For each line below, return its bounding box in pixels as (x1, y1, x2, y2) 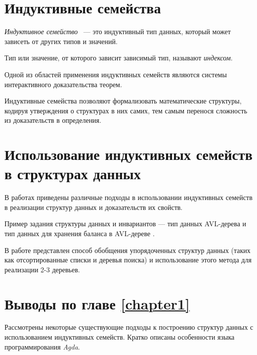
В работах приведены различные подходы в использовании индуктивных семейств (4, 192, 253, 203)
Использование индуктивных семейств (4, 144, 253, 164)
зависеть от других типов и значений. (4, 36, 118, 46)
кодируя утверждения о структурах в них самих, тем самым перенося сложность (4, 105, 248, 115)
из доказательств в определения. (4, 115, 101, 125)
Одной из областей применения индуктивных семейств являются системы (4, 69, 227, 79)
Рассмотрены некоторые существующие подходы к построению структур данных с (4, 322, 254, 332)
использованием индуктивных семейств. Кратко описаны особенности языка (4, 332, 235, 342)
